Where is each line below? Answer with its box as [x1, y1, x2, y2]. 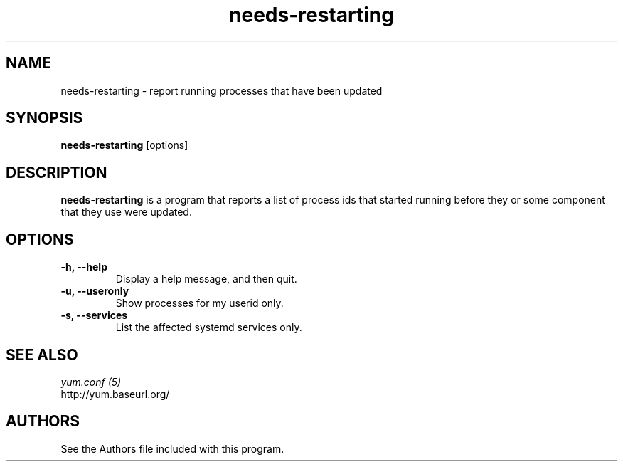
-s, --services [60, 309, 128, 322]
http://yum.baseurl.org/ [60, 387, 170, 400]
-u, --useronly [60, 285, 129, 298]
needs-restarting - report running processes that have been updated [60, 84, 383, 97]
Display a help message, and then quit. [115, 273, 297, 285]
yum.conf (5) [60, 375, 122, 388]
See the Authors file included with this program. [60, 442, 284, 455]
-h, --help [60, 261, 107, 273]
